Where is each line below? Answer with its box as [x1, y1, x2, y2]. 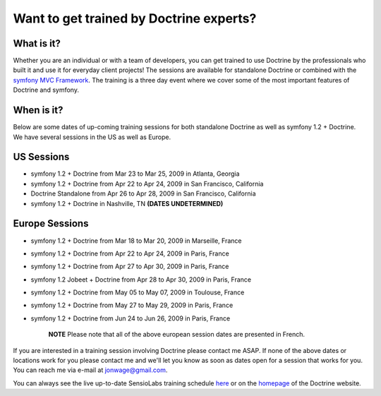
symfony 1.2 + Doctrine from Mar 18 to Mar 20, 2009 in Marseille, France [30, 236, 242, 245]
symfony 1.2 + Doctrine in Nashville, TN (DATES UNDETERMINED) [30, 199, 224, 208]
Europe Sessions [13, 217, 89, 229]
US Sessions [13, 151, 70, 163]
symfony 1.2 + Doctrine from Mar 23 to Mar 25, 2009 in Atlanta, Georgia [30, 169, 240, 178]
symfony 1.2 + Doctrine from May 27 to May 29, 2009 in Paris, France [30, 301, 234, 310]
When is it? [13, 104, 64, 116]
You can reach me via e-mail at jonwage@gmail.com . [13, 366, 168, 374]
